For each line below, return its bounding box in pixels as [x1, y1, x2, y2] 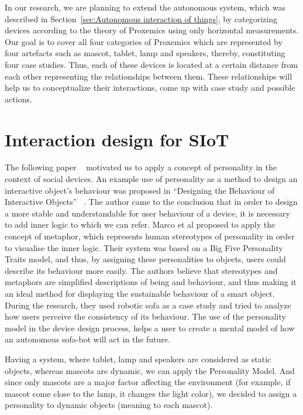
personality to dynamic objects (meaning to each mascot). [5, 399, 213, 411]
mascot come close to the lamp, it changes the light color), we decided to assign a [5, 387, 297, 399]
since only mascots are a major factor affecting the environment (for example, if [5, 376, 291, 388]
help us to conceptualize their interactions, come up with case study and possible [5, 81, 295, 94]
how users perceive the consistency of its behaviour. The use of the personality [5, 310, 286, 323]
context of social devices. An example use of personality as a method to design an [5, 173, 298, 185]
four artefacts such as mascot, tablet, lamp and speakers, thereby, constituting [5, 47, 285, 59]
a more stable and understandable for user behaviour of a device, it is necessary [5, 207, 290, 219]
